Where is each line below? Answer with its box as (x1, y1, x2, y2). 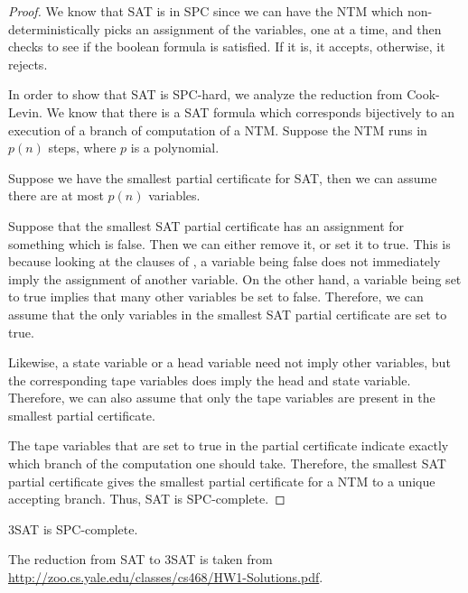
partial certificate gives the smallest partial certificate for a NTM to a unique (8, 471, 435, 490)
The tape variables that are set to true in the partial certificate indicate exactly (8, 436, 449, 455)
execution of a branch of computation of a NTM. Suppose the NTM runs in (8, 120, 427, 139)
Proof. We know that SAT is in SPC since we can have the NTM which (8, 2, 404, 20)
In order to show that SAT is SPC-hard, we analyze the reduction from (8, 85, 403, 104)
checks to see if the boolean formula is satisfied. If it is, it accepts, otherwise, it (8, 37, 445, 56)
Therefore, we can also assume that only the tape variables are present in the (8, 388, 435, 407)
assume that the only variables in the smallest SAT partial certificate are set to (8, 304, 447, 323)
